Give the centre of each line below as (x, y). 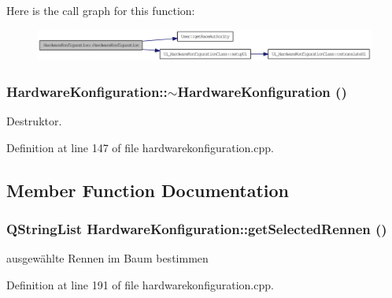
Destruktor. (34, 121)
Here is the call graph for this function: (101, 10)
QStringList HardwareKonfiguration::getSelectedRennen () (197, 229)
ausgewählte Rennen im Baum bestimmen (107, 258)
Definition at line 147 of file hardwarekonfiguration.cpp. (140, 147)
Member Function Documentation (148, 190)
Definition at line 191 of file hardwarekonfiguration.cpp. (140, 284)
